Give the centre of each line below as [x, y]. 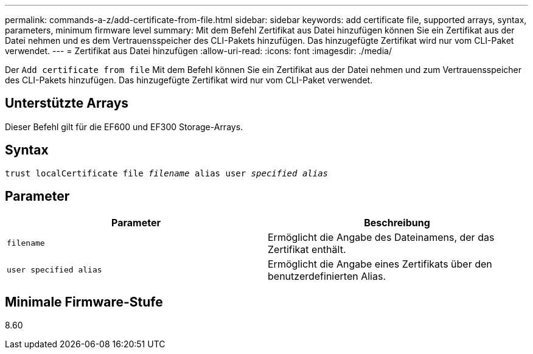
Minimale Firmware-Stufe [84, 302]
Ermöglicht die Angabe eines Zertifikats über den [380, 264]
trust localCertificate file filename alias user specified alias [167, 173]
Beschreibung [397, 222]
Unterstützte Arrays [67, 103]
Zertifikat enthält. [307, 249]
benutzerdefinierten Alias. [327, 276]
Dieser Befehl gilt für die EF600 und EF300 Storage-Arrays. [124, 127]
